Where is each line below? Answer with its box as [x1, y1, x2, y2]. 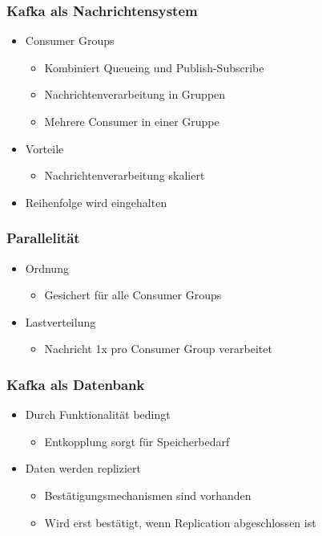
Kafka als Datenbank [6, 374, 145, 394]
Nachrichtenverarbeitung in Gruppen [44, 86, 226, 103]
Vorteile [25, 140, 64, 156]
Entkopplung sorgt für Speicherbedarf [44, 432, 230, 449]
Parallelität [6, 228, 80, 248]
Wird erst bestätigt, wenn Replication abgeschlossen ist [44, 514, 316, 530]
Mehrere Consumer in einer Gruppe [44, 113, 219, 129]
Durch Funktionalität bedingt [25, 406, 171, 423]
